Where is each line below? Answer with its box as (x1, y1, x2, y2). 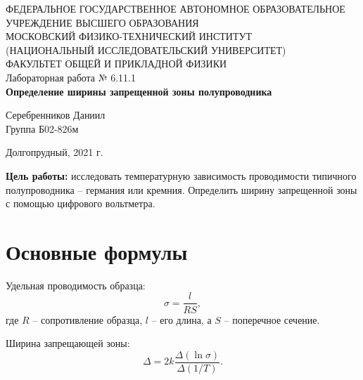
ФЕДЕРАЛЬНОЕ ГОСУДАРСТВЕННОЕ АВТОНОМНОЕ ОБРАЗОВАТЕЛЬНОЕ (6, 1, 345, 15)
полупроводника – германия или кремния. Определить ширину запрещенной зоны (6, 182, 357, 197)
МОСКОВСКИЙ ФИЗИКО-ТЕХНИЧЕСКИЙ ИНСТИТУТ (6, 29, 252, 44)
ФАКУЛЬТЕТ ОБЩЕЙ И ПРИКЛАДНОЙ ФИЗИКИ (6, 56, 227, 71)
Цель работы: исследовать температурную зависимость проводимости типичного (6, 168, 357, 183)
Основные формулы (6, 237, 188, 266)
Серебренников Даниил (6, 107, 106, 122)
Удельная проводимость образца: (6, 277, 146, 292)
